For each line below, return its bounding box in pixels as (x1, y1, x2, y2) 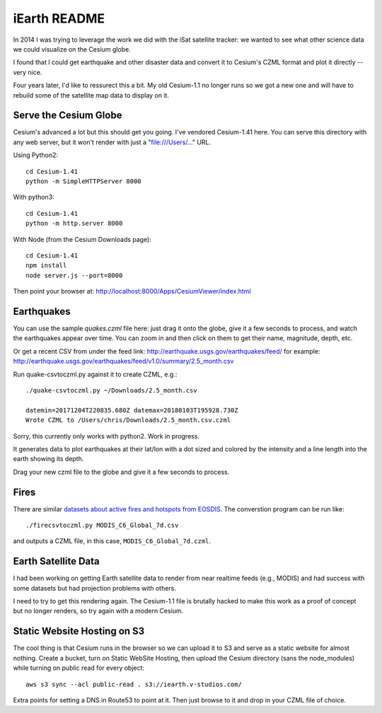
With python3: (13, 193, 54, 202)
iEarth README (13, 11, 105, 26)
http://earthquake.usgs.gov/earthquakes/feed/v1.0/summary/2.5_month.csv (13, 357, 234, 366)
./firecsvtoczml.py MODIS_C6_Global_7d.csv (25, 521, 179, 529)
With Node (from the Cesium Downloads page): (13, 235, 152, 243)
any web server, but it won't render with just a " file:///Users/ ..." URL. (13, 138, 212, 146)
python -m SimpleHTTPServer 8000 (25, 177, 141, 185)
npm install (25, 262, 67, 269)
